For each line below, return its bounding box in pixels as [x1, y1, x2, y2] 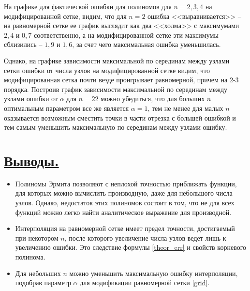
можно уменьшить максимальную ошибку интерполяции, [69, 268, 238, 278]
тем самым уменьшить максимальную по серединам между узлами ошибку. [4, 122, 227, 132]
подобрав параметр [15, 277, 71, 288]
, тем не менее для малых [147, 103, 223, 113]
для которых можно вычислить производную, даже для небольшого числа [15, 188, 233, 198]
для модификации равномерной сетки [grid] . [80, 277, 210, 288]
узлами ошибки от [4, 93, 58, 104]
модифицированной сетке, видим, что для [4, 11, 127, 21]
